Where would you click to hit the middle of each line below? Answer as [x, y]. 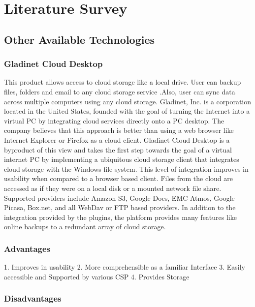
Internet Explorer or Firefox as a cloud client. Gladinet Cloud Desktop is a [117, 139]
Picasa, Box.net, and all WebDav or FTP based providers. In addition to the [120, 207]
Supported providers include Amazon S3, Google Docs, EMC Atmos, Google [119, 198]
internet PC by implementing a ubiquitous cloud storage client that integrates [122, 159]
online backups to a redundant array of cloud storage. [85, 227]
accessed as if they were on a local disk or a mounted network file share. [113, 188]
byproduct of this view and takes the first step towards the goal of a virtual [118, 149]
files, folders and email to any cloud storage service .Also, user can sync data [120, 91]
